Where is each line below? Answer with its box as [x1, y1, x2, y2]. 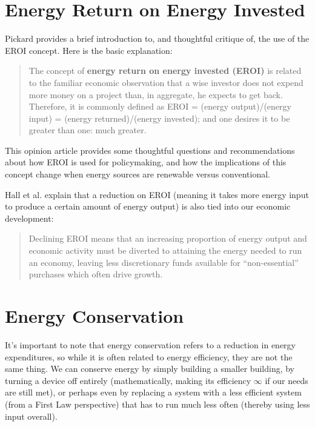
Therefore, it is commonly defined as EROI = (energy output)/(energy [28, 100, 291, 113]
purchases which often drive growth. [28, 268, 163, 280]
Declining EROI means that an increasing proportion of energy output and [28, 232, 307, 245]
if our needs [265, 374, 308, 386]
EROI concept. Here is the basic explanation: [5, 44, 173, 56]
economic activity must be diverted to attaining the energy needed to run [28, 244, 302, 257]
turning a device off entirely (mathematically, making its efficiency [5, 374, 251, 386]
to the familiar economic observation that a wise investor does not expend [28, 76, 303, 88]
